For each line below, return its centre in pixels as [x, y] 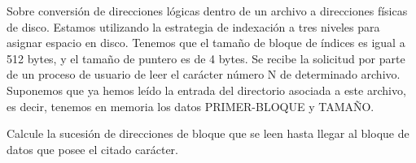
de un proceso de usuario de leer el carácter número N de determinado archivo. [204, 74]
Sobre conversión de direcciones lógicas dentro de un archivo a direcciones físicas [207, 11]
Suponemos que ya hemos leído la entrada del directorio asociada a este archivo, [206, 90]
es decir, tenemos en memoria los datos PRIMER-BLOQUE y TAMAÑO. [190, 106]
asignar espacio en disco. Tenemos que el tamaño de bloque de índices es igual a [206, 43]
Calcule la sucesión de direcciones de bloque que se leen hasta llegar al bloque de [208, 133]
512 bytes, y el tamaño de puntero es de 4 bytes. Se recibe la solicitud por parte [206, 58]
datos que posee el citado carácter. [92, 149]
